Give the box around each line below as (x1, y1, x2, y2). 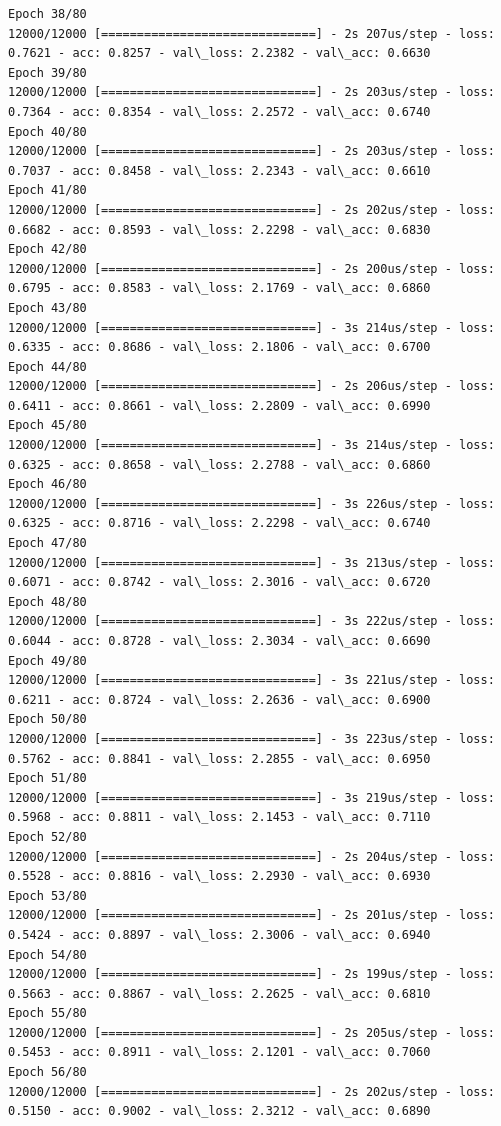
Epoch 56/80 (8, 1065, 87, 1080)
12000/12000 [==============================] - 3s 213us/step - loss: (8, 555, 495, 570)
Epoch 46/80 (8, 477, 87, 492)
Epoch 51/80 (8, 771, 87, 786)
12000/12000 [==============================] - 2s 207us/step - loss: (8, 26, 495, 41)
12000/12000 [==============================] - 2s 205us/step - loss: (8, 1025, 495, 1040)
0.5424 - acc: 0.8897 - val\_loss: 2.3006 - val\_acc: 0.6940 (8, 927, 431, 942)
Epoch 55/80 (8, 1006, 87, 1021)
